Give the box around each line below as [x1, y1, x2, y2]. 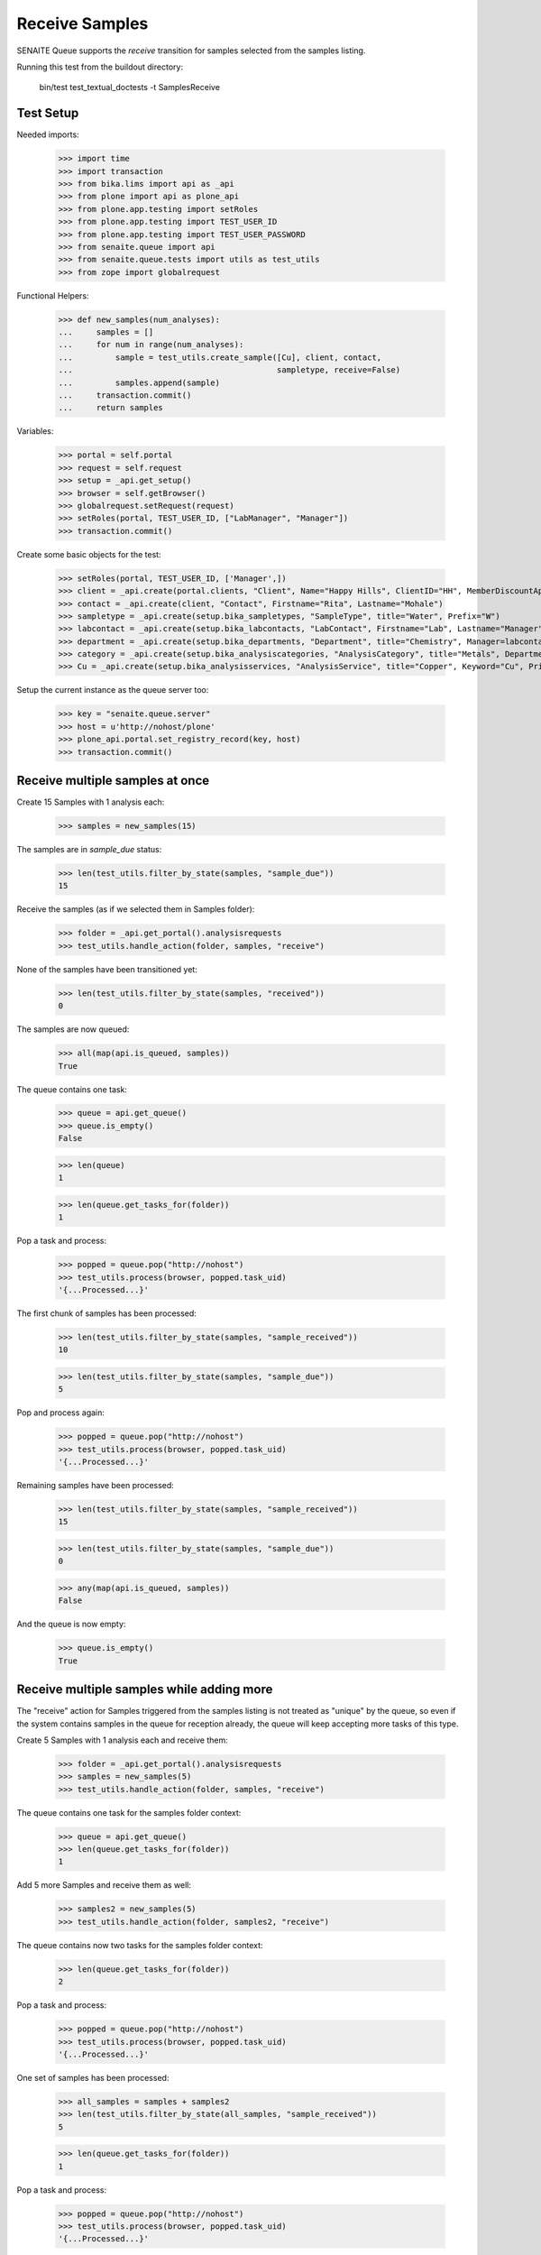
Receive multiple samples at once [16, 773, 210, 788]
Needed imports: [16, 129, 80, 140]
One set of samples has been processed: [16, 2072, 170, 2083]
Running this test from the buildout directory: [16, 61, 184, 72]
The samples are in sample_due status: [16, 844, 162, 855]
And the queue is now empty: [16, 1619, 126, 1630]
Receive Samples [16, 14, 149, 33]
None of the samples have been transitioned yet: [16, 963, 197, 974]
